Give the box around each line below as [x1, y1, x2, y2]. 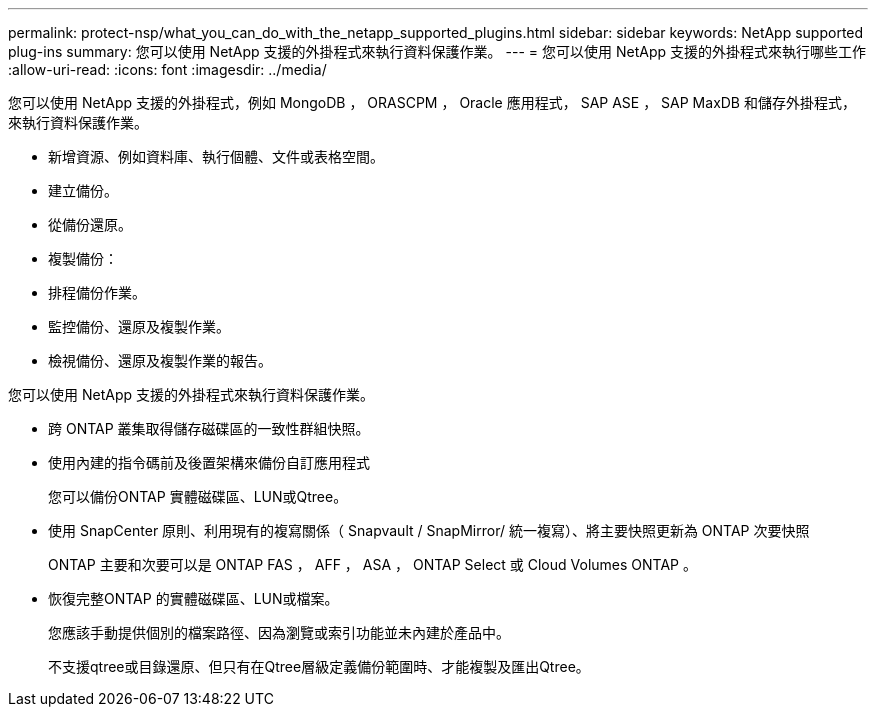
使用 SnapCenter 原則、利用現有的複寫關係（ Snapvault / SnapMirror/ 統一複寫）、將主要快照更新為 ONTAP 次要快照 [48, 522, 810, 539]
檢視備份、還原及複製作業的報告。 [48, 352, 272, 369]
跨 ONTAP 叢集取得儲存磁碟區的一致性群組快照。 [48, 420, 370, 437]
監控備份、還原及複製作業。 [48, 318, 230, 335]
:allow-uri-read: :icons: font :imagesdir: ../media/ [8, 61, 327, 78]
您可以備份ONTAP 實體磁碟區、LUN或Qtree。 [48, 488, 348, 505]
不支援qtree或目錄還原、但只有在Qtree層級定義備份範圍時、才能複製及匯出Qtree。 [48, 658, 590, 675]
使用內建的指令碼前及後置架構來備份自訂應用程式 [48, 454, 370, 471]
